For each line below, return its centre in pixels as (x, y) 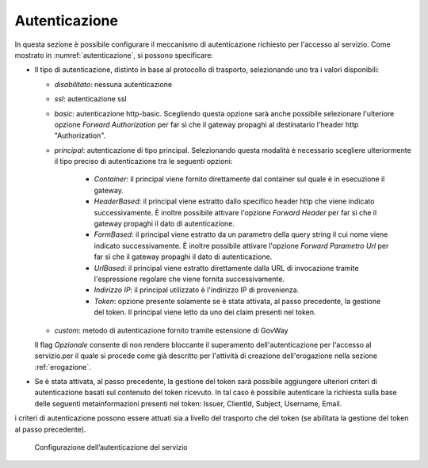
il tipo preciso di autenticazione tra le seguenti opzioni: (143, 162)
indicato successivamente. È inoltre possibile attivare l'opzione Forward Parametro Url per (241, 245)
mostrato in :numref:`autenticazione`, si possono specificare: (114, 55)
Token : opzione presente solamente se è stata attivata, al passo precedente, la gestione (237, 301)
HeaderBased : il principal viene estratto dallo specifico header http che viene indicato (234, 201)
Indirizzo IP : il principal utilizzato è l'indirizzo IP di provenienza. (197, 290)
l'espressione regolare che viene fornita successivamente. (189, 279)
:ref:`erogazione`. (63, 367)
